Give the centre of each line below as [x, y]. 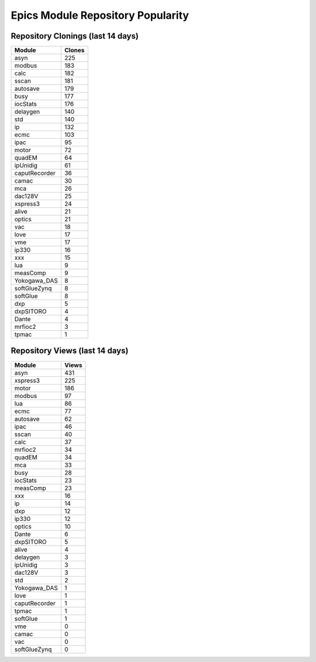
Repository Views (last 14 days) [70, 351]
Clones [75, 50]
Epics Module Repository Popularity [100, 15]
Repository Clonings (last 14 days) [75, 36]
